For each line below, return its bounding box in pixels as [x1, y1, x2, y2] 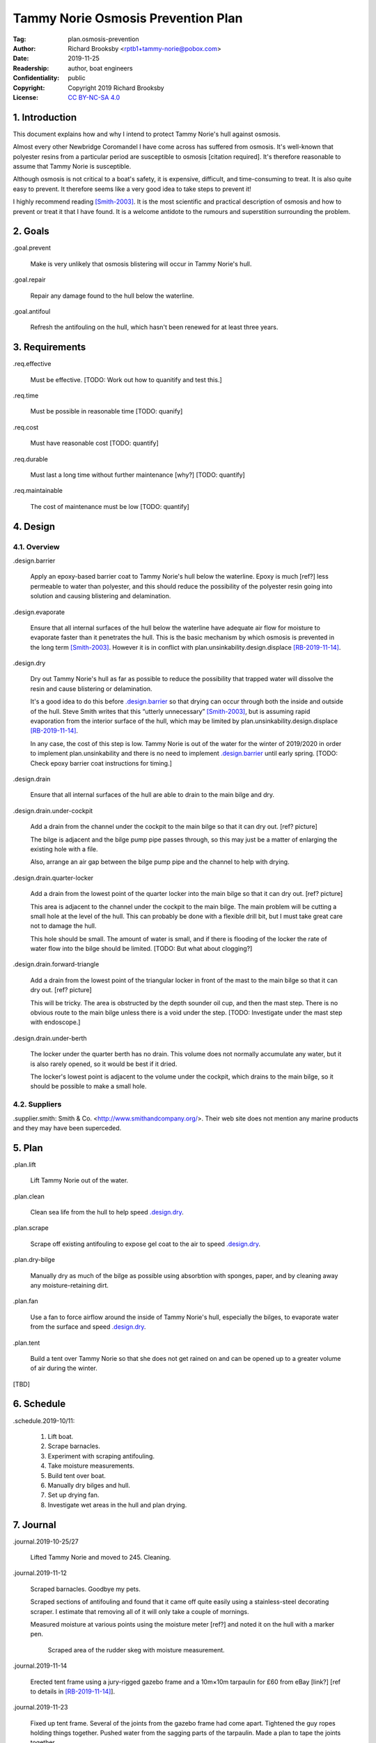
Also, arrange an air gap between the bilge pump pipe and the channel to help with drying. [30, 858, 290, 866]
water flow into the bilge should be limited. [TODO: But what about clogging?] [30, 945, 253, 953]
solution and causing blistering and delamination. [30, 592, 171, 600]
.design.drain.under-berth [13, 1034, 87, 1042]
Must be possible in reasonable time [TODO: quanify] [30, 407, 183, 416]
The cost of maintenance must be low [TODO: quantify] [30, 502, 189, 510]
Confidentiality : [13, 74, 60, 82]
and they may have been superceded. [13, 1123, 122, 1132]
